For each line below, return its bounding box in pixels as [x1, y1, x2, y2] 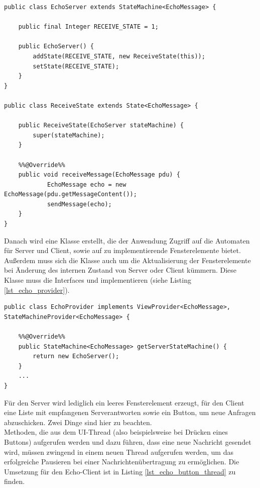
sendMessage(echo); [47, 200, 112, 208]
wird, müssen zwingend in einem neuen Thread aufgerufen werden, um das [4, 446, 233, 457]
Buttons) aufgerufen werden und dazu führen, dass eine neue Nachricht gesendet [4, 436, 251, 447]
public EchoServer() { [18, 43, 94, 50]
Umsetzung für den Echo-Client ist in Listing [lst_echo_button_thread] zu [4, 466, 236, 476]
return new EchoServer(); [33, 353, 119, 360]
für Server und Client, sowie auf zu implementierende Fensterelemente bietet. [4, 245, 241, 256]
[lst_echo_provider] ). [4, 284, 70, 295]
